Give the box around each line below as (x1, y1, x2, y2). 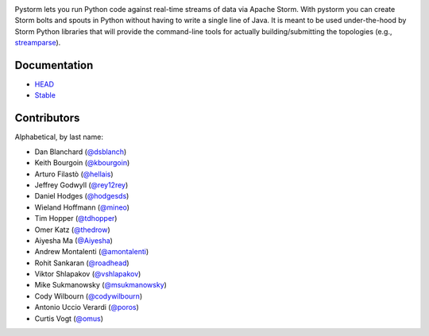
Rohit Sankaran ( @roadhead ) (34, 258, 130, 268)
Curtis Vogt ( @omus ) (34, 314, 103, 323)
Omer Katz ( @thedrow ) (34, 225, 110, 234)
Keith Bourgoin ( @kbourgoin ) (34, 158, 130, 168)
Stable (34, 91, 56, 100)
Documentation (14, 58, 94, 71)
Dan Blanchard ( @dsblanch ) (34, 147, 127, 156)
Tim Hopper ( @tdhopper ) (34, 214, 118, 223)
